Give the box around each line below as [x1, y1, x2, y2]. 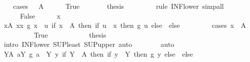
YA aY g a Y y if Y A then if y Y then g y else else [3, 48, 193, 59]
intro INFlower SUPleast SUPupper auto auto [3, 39, 174, 49]
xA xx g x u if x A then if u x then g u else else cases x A [3, 20, 246, 30]
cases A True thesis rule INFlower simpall [13, 1, 224, 11]
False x [20, 10, 61, 21]
